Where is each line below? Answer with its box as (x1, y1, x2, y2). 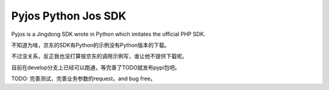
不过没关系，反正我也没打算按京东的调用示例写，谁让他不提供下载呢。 (11, 52, 188, 60)
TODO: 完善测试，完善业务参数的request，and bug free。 (11, 75, 156, 82)
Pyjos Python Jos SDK (11, 9, 127, 22)
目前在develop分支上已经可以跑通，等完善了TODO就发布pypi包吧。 (11, 64, 180, 71)
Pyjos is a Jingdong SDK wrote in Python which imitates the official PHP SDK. (11, 30, 206, 38)
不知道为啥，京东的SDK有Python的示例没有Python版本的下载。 (11, 41, 170, 49)
